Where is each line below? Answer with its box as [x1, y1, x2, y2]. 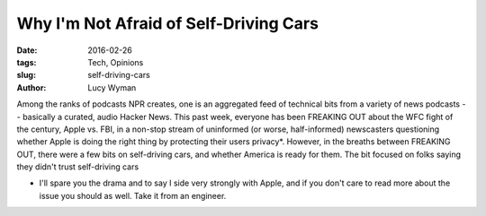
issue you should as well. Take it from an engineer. [39, 190, 227, 201]
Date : [16, 45, 38, 56]
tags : [16, 56, 37, 67]
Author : [16, 82, 47, 93]
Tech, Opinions [87, 56, 144, 67]
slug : [16, 70, 36, 81]
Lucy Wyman [87, 82, 137, 93]
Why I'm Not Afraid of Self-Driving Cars [16, 13, 319, 33]
